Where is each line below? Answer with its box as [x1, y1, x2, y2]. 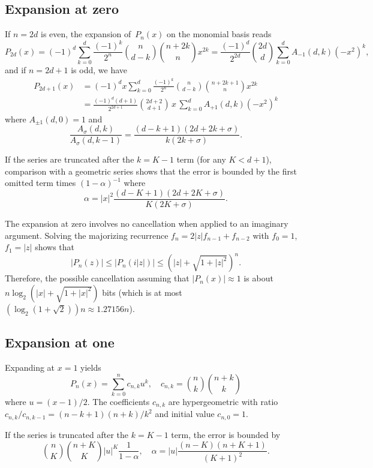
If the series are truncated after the [5, 153, 134, 166]
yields [80, 361, 101, 374]
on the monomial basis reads [167, 28, 272, 40]
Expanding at [5, 361, 55, 374]
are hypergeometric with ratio [168, 395, 278, 407]
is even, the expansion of [41, 28, 131, 40]
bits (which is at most [102, 286, 182, 298]
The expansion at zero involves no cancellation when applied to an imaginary [5, 217, 288, 229]
